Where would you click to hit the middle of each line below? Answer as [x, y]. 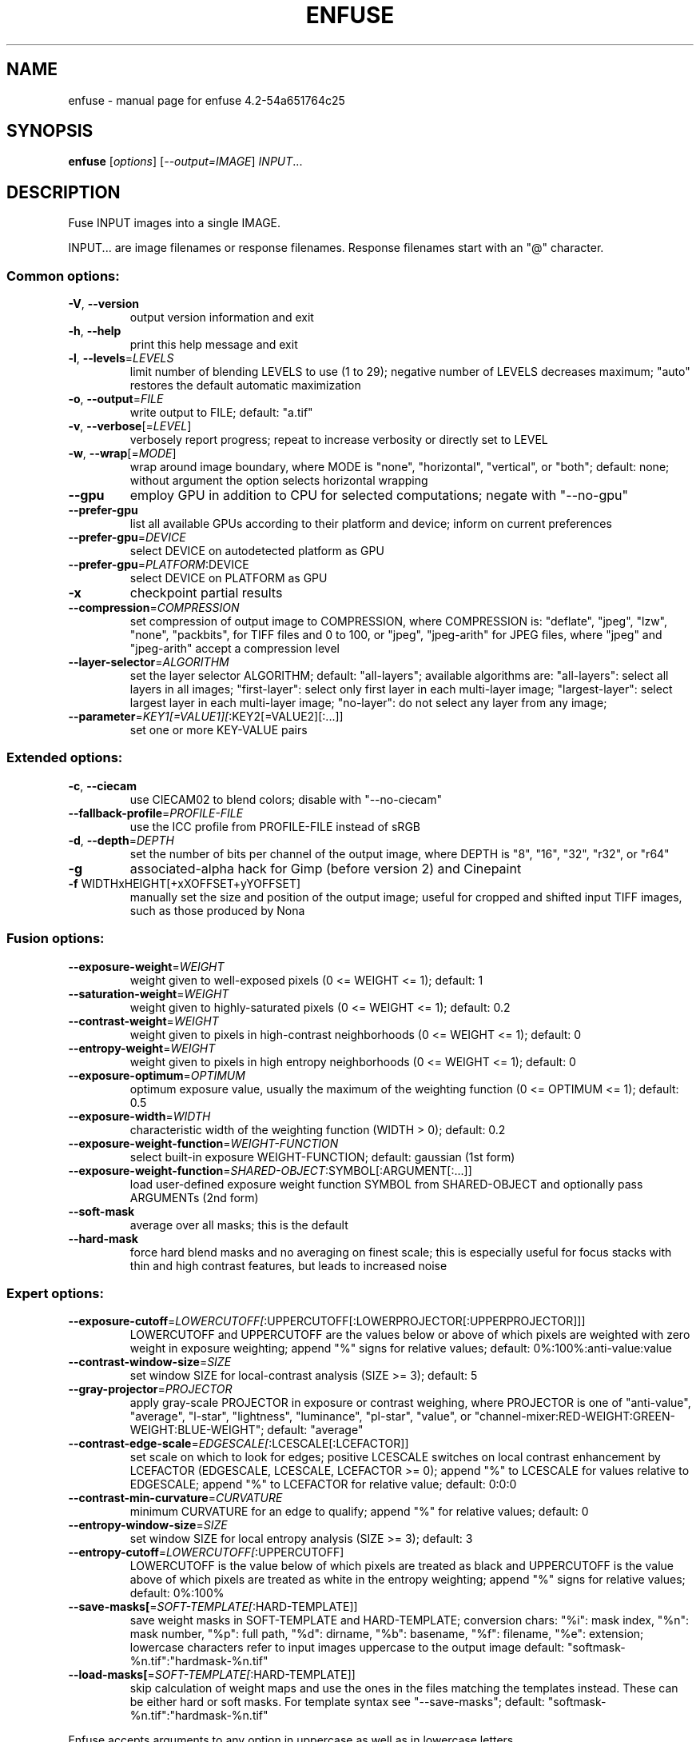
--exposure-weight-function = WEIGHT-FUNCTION [203, 1143]
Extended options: [65, 758]
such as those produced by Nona [217, 910]
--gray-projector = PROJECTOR [150, 1389]
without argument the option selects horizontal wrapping [279, 481]
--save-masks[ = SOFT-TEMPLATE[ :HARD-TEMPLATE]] [213, 1607]
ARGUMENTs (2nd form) [194, 1197]
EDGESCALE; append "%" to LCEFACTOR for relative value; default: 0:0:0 [323, 1484]
